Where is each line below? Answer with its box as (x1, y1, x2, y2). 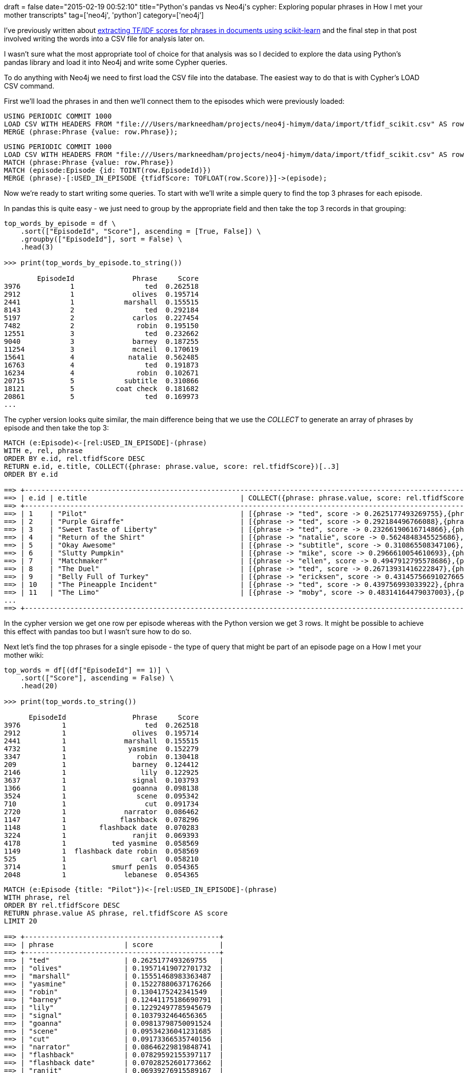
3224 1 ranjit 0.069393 (4, 831, 199, 839)
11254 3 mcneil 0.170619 (4, 345, 199, 353)
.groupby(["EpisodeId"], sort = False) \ (20, 235, 182, 243)
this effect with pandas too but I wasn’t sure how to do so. (4, 627, 192, 636)
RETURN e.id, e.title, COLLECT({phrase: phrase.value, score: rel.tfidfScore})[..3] (4, 462, 340, 470)
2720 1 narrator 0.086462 (4, 808, 199, 816)
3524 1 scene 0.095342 (4, 792, 199, 800)
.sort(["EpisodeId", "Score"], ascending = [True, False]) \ (20, 227, 261, 235)
